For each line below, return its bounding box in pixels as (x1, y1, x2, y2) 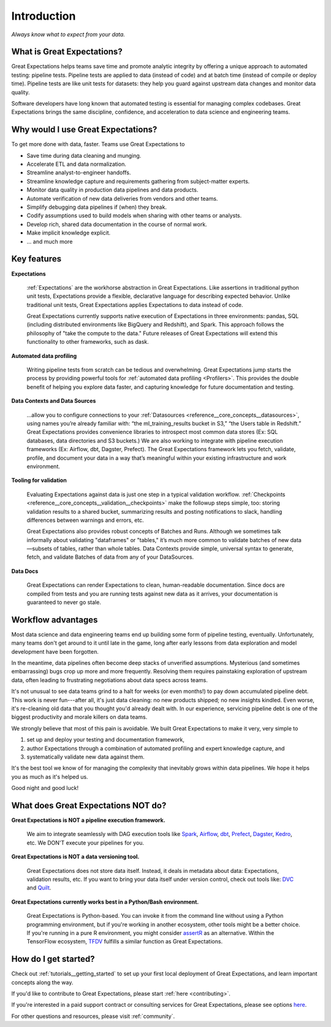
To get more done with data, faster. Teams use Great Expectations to (11, 141, 185, 148)
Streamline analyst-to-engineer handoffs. (26, 169, 131, 176)
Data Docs (11, 567, 39, 575)
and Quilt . (26, 884, 51, 891)
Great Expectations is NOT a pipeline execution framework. (11, 816, 165, 824)
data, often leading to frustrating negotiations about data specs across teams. (11, 676, 208, 684)
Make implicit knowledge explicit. (26, 229, 111, 236)
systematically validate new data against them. (26, 753, 145, 761)
